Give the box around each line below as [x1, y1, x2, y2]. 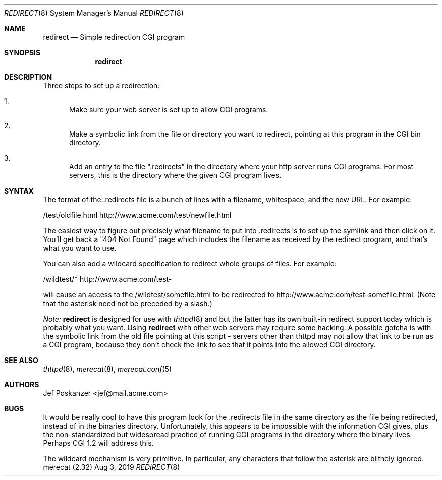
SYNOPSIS [4, 48, 41, 57]
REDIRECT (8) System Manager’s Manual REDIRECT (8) [4, 9, 184, 17]
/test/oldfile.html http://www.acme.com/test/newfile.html [43, 211, 232, 219]
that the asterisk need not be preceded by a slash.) [43, 299, 212, 308]
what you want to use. [43, 244, 117, 252]
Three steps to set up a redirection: [43, 81, 160, 90]
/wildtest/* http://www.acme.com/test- [43, 275, 172, 283]
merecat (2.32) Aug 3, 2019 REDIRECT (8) [43, 463, 180, 471]
